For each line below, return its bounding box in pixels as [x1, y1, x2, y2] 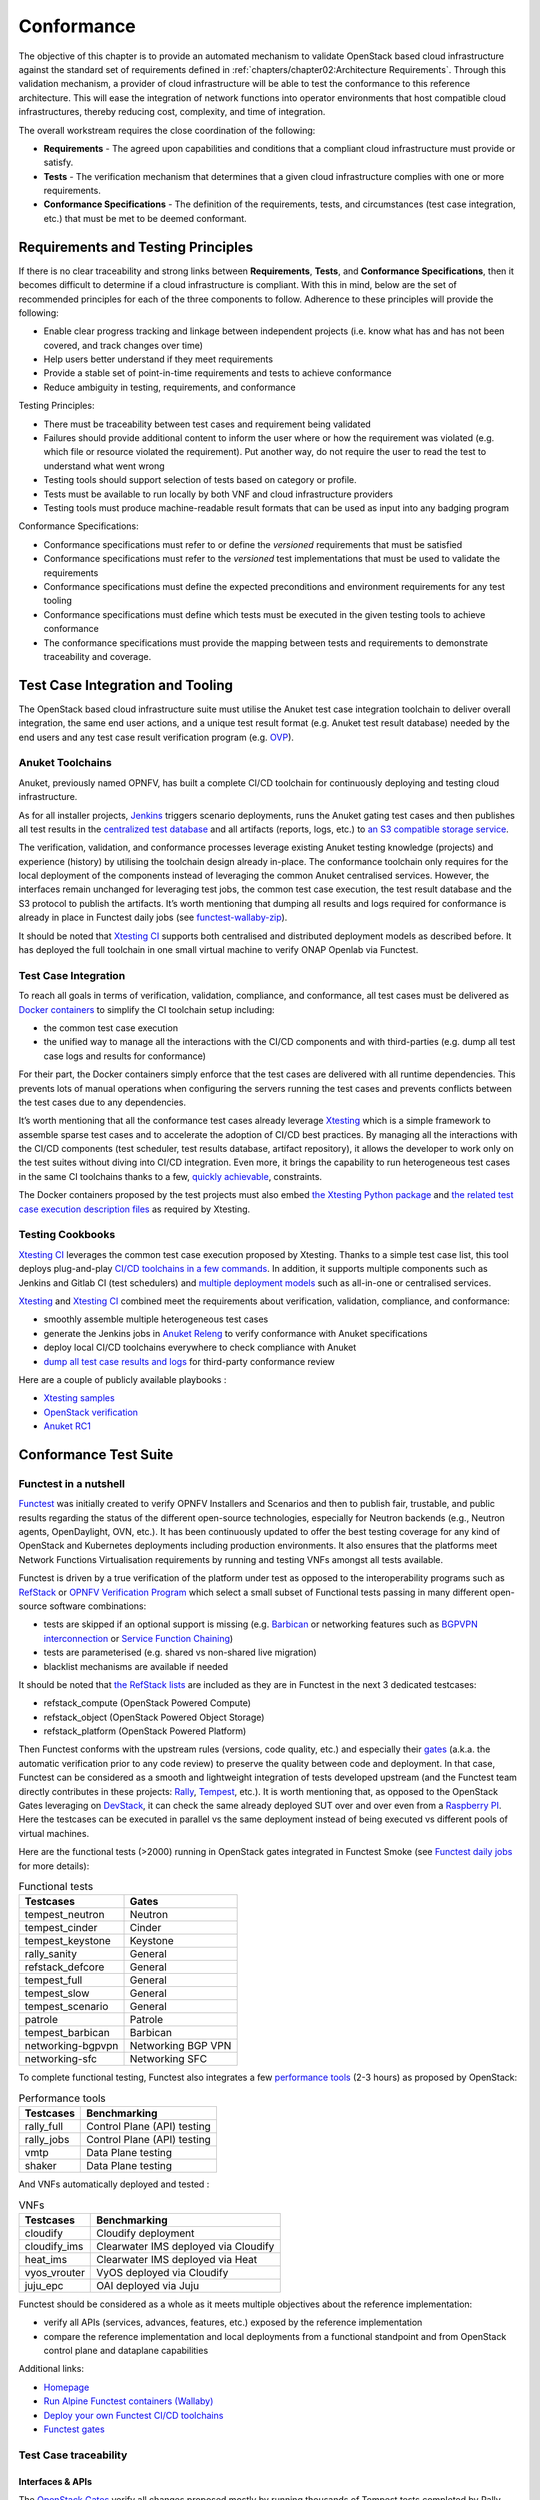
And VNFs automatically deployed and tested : [18, 2178, 210, 2190]
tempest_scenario [24, 2000, 109, 2014]
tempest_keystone [24, 1934, 112, 1948]
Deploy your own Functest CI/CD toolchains [43, 2409, 224, 2421]
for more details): [18, 1860, 90, 1872]
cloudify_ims [24, 2239, 84, 2253]
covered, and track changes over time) [43, 339, 204, 351]
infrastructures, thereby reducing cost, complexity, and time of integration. [18, 106, 326, 118]
